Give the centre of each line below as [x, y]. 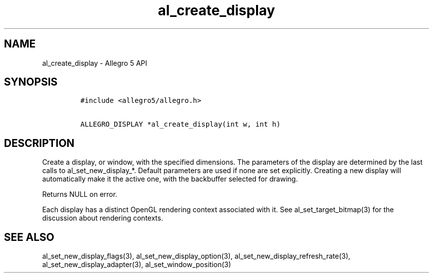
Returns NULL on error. [80, 194]
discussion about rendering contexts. [103, 218]
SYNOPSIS [31, 82]
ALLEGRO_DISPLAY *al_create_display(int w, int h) [180, 124]
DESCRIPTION [39, 143]
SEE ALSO [29, 237]
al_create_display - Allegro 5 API [95, 63]
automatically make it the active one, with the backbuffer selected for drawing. [170, 179]
